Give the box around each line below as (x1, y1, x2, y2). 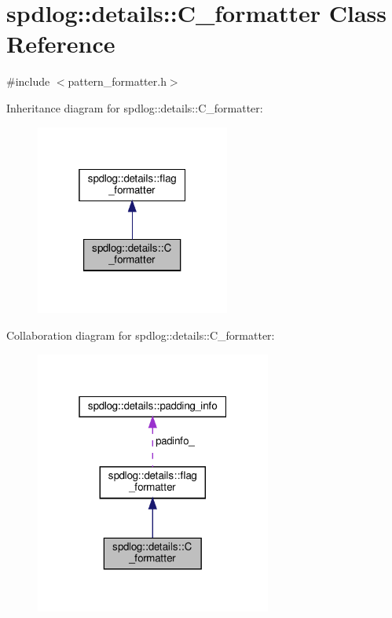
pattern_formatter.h (68, 73, 167, 90)
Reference (6, 28, 115, 60)
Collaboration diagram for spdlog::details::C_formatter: (6, 326, 275, 343)
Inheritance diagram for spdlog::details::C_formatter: (6, 99, 263, 116)
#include (6, 73, 50, 90)
